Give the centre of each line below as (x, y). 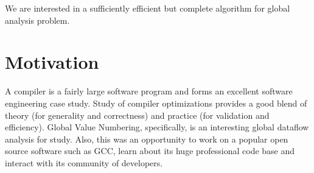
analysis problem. (37, 20)
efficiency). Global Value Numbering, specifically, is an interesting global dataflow (157, 127)
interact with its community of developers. (84, 162)
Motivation (52, 62)
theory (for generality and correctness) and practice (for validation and (137, 115)
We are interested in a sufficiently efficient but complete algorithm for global (148, 8)
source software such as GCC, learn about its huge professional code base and (150, 151)
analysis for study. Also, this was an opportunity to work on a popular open (147, 139)
